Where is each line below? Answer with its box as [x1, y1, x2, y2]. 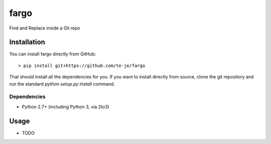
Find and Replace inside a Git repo [9, 25, 80, 31]
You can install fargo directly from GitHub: [9, 51, 96, 57]
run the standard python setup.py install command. [9, 80, 115, 87]
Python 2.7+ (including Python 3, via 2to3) [22, 103, 110, 109]
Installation [9, 38, 45, 46]
